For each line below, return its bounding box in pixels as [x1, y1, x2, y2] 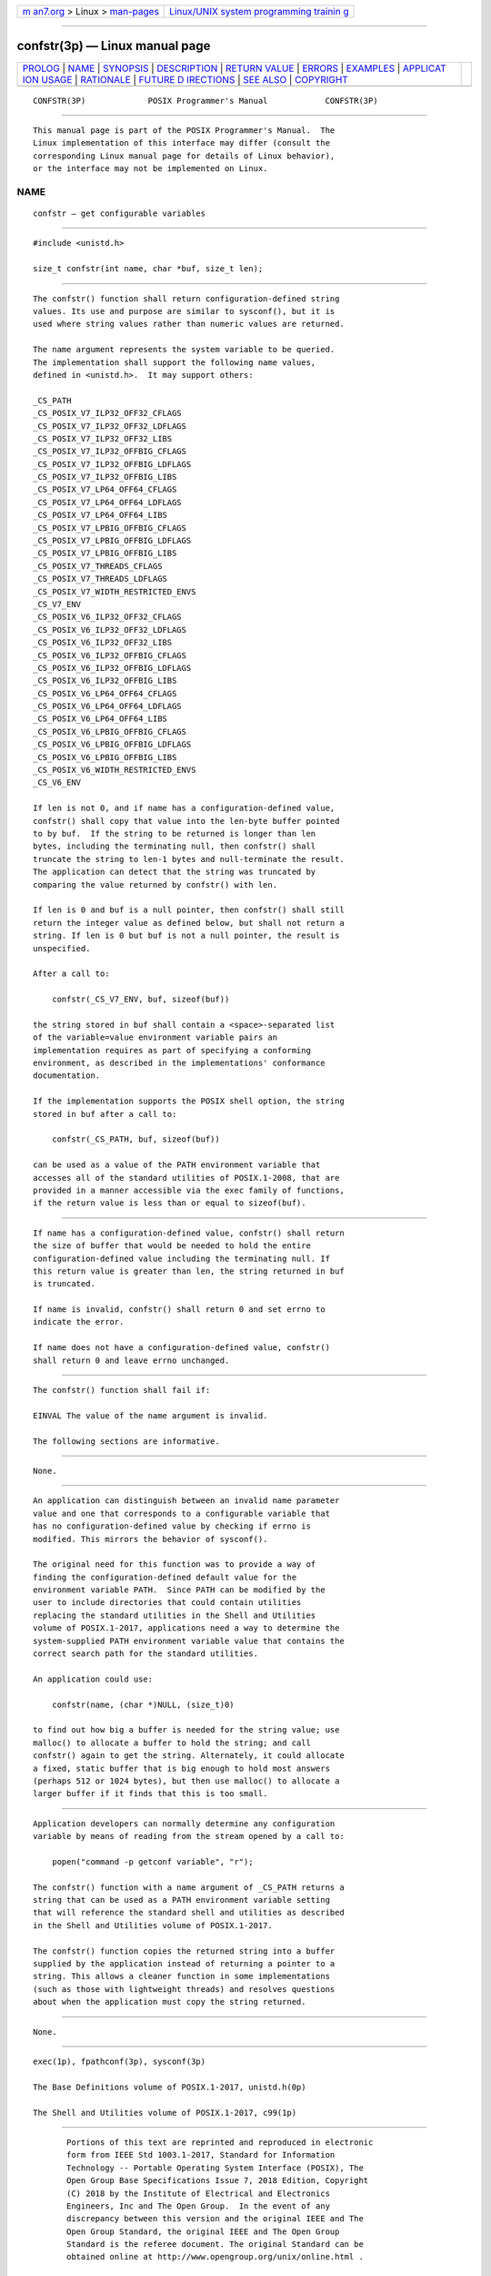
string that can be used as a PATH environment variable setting [33, 1895, 331, 1905]
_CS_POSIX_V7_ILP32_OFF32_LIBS [33, 433, 173, 443]
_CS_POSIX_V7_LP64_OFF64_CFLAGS [33, 484, 177, 495]
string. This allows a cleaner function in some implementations [33, 1971, 331, 1982]
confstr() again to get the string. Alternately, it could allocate [33, 1751, 345, 1761]
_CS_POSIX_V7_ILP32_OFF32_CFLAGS [33, 408, 182, 419]
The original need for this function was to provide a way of [33, 1560, 316, 1570]
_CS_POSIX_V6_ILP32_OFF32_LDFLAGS [33, 625, 186, 635]
